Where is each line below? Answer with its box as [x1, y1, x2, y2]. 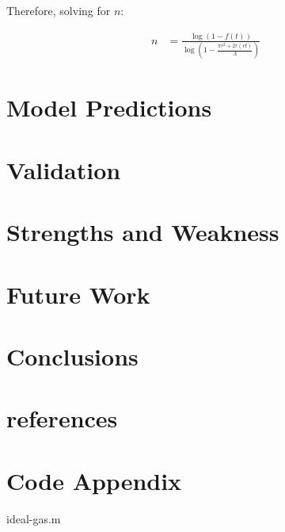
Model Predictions [6, 91, 212, 124]
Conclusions [6, 339, 139, 372]
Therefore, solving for [6, 2, 111, 18]
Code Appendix [6, 464, 182, 496]
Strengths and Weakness [6, 216, 279, 248]
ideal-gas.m [6, 510, 61, 526]
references [6, 402, 118, 434]
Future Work [6, 277, 150, 310]
